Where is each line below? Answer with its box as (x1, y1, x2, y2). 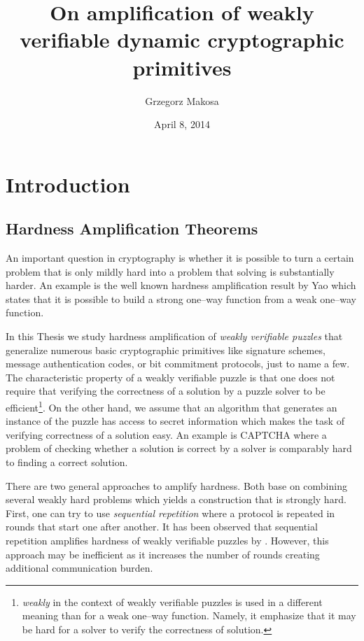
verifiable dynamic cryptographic (20, 25, 344, 54)
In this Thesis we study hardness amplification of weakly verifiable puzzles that (6, 329, 343, 344)
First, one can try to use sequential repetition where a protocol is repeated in (6, 505, 335, 520)
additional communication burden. (6, 561, 153, 575)
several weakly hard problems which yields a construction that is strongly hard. (6, 492, 346, 507)
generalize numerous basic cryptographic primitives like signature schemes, (6, 342, 325, 357)
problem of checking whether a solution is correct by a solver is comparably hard (6, 441, 352, 456)
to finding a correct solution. (6, 455, 128, 470)
